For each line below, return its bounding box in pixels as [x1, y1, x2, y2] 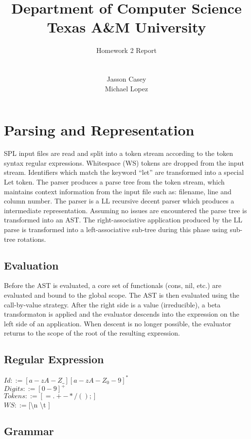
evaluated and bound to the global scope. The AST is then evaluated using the [4, 289, 239, 300]
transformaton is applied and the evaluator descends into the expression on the [4, 309, 239, 319]
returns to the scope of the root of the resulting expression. [4, 328, 180, 338]
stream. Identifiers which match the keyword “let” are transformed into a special [4, 167, 244, 177]
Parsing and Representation [4, 120, 195, 140]
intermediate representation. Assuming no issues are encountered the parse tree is [4, 205, 247, 215]
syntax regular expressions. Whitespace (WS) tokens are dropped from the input [4, 157, 244, 168]
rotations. [18, 234, 46, 244]
